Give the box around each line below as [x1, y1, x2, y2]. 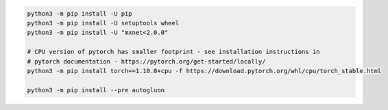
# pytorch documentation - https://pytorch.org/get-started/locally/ [27, 57, 266, 65]
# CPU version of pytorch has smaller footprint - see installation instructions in [27, 48, 320, 56]
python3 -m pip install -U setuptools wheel [27, 19, 180, 27]
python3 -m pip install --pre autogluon [27, 86, 165, 94]
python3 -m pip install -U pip [27, 10, 133, 17]
